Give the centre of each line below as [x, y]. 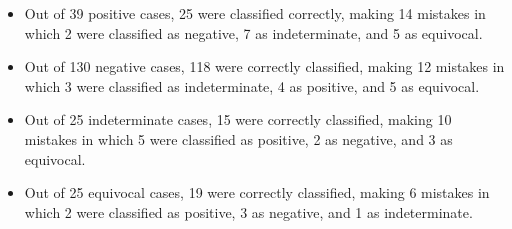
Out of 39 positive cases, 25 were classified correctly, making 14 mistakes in [255, 13]
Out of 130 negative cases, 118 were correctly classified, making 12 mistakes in [264, 66]
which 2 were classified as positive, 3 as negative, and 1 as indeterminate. [248, 211]
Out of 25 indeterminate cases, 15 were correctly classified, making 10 [238, 119]
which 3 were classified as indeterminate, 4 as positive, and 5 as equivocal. [252, 85]
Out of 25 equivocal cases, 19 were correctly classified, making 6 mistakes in [257, 192]
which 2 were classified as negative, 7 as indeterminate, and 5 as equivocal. [253, 32]
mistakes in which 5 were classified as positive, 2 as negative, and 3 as [238, 138]
